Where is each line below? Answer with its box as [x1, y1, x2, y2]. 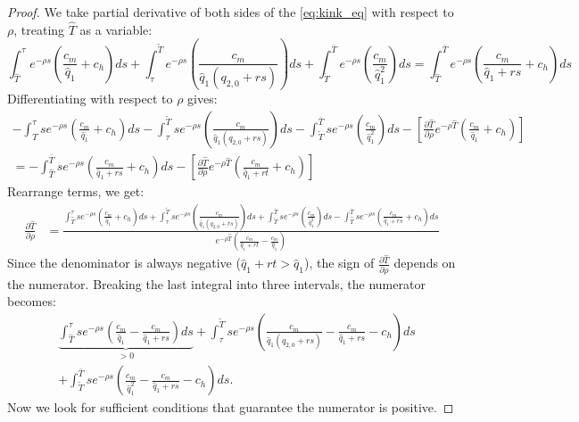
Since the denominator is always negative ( [7, 253, 241, 272]
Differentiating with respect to [7, 89, 173, 108]
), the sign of [303, 253, 375, 272]
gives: [187, 89, 218, 108]
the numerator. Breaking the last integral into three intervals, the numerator [7, 274, 426, 293]
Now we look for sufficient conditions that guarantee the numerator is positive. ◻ [7, 398, 454, 417]
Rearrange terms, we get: [7, 182, 145, 201]
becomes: [7, 292, 56, 310]
